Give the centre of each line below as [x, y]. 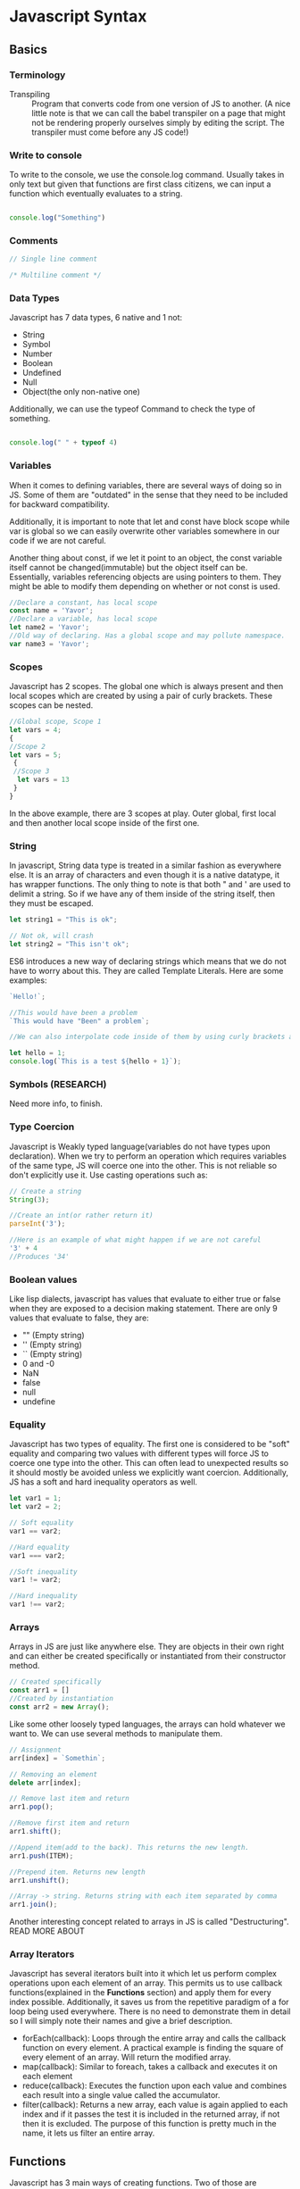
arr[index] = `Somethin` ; [57, 1758]
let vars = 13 [43, 780]
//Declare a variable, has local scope [83, 619]
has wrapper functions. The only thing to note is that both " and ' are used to [150, 885]
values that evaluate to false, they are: [79, 1318]
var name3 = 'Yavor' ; [50, 644]
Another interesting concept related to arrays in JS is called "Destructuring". [149, 1922]
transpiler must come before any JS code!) [110, 132]
